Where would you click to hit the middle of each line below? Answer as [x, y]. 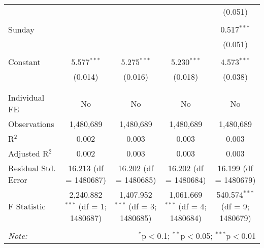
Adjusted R [28, 153]
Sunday [21, 29]
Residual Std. [32, 168]
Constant [24, 62]
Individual [26, 97]
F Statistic [27, 206]
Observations [31, 124]
